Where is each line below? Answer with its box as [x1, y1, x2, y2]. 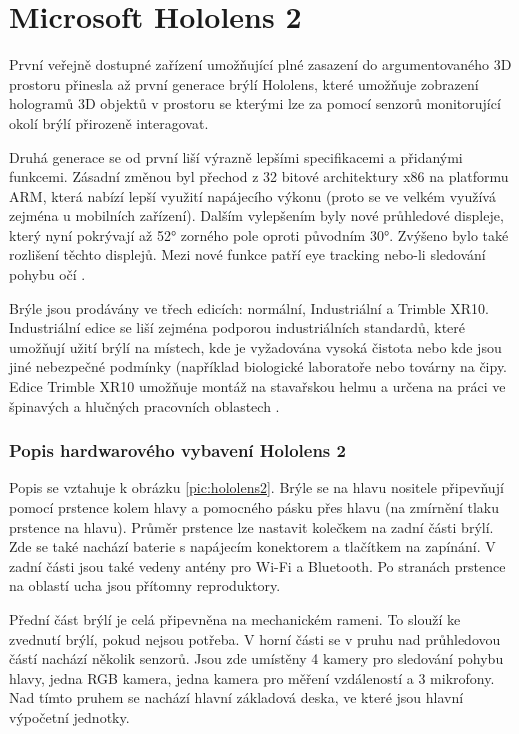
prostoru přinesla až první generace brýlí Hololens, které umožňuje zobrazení [9, 73, 479, 94]
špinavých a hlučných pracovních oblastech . [9, 395, 280, 416]
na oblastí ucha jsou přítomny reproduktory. [9, 575, 281, 596]
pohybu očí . [9, 264, 86, 285]
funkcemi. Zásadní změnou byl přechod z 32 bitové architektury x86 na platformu [9, 166, 509, 187]
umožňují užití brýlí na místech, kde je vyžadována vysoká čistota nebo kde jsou [9, 336, 502, 357]
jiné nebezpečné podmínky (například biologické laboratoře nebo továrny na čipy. [9, 356, 508, 377]
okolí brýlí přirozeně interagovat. [9, 112, 209, 133]
